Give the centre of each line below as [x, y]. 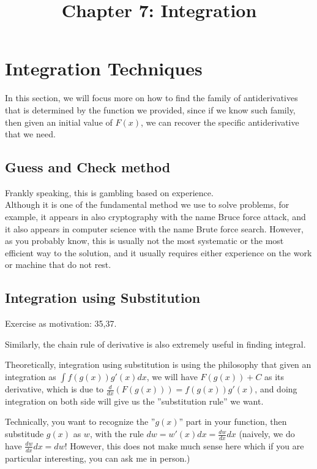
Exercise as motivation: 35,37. [61, 323]
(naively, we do [267, 434]
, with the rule [117, 434]
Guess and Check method [88, 167]
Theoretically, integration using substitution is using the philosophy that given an [158, 364]
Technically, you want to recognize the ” [80, 421]
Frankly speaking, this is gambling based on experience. [109, 192]
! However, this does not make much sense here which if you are [184, 445]
